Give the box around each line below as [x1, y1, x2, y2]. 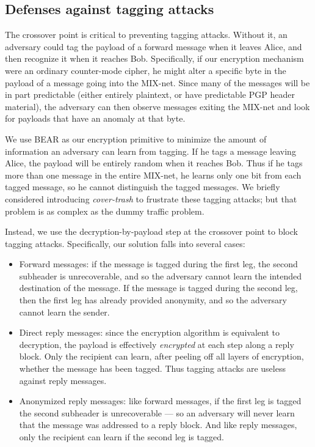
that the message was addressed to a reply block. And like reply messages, [19, 418, 297, 431]
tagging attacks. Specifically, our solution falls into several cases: [5, 237, 245, 249]
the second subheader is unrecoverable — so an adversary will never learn [19, 406, 295, 419]
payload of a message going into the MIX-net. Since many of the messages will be [5, 76, 310, 89]
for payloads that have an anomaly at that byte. [5, 112, 186, 125]
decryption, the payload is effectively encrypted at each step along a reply [19, 338, 294, 350]
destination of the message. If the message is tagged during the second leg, [19, 281, 298, 294]
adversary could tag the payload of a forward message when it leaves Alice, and [5, 40, 302, 53]
